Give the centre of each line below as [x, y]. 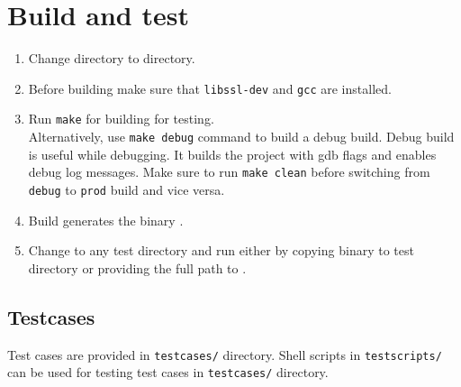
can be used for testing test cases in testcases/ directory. [168, 372]
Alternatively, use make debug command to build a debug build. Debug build [241, 137]
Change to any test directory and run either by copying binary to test [221, 250]
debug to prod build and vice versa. [127, 189]
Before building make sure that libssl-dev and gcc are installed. [210, 88]
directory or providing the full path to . [137, 267]
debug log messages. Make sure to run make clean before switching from [229, 172]
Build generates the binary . [106, 220]
